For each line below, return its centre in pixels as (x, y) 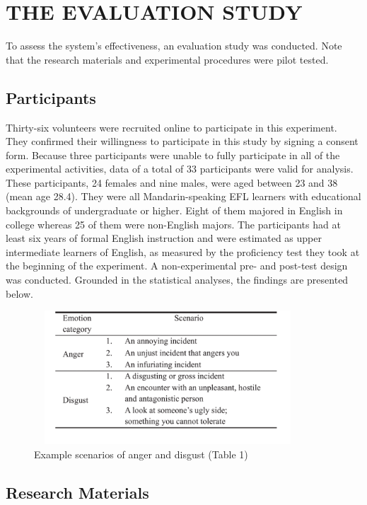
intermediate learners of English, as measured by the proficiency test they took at (183, 251)
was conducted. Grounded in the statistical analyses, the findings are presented (177, 280)
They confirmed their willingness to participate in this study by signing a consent (182, 141)
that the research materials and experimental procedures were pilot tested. (167, 59)
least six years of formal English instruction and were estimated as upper (164, 238)
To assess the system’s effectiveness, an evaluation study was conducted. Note (174, 46)
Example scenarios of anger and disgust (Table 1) (141, 454)
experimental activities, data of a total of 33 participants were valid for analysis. (180, 169)
